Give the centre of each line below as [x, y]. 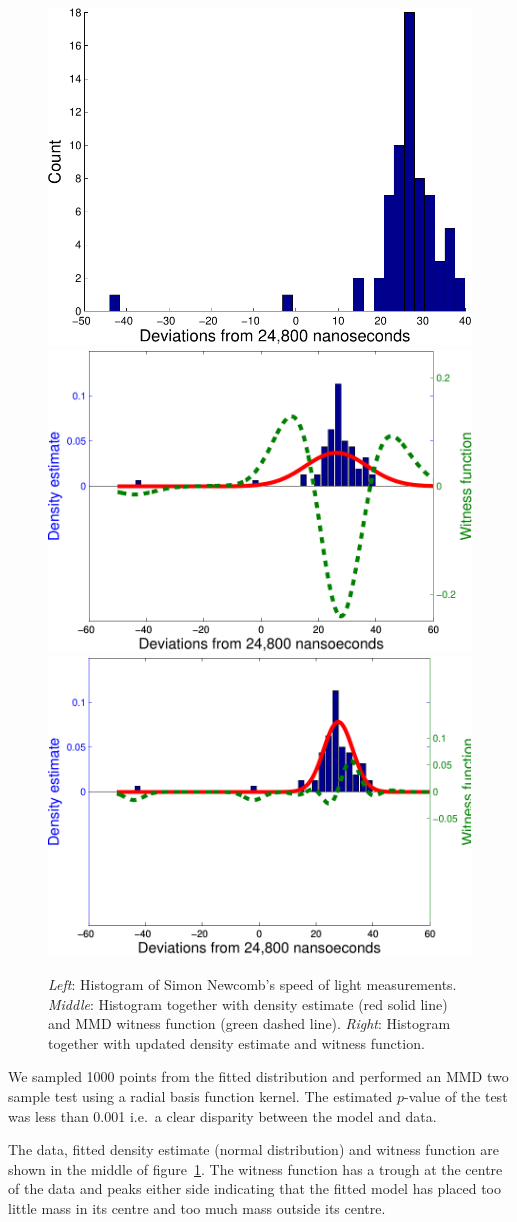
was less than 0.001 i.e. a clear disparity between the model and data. [222, 1115]
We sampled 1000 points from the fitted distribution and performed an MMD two [258, 1076]
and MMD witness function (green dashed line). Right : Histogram [249, 1023]
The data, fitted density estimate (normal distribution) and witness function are [253, 1149]
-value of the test [456, 1095]
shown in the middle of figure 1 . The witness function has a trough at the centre [255, 1168]
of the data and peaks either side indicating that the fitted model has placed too [255, 1188]
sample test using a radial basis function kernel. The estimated [200, 1095]
